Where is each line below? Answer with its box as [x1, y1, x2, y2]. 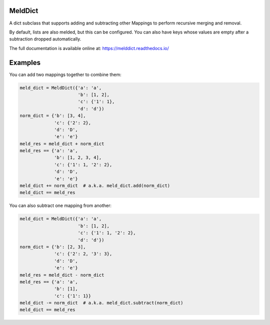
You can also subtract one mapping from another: [9, 202, 112, 208]
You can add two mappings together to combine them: [9, 71, 122, 77]
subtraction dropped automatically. [9, 36, 81, 42]
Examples [9, 58, 41, 67]
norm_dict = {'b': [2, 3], [19, 244, 86, 249]
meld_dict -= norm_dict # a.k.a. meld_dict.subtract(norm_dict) [19, 300, 183, 306]
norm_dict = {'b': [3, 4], [19, 113, 86, 118]
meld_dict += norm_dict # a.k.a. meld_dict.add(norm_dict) [19, 183, 170, 188]
